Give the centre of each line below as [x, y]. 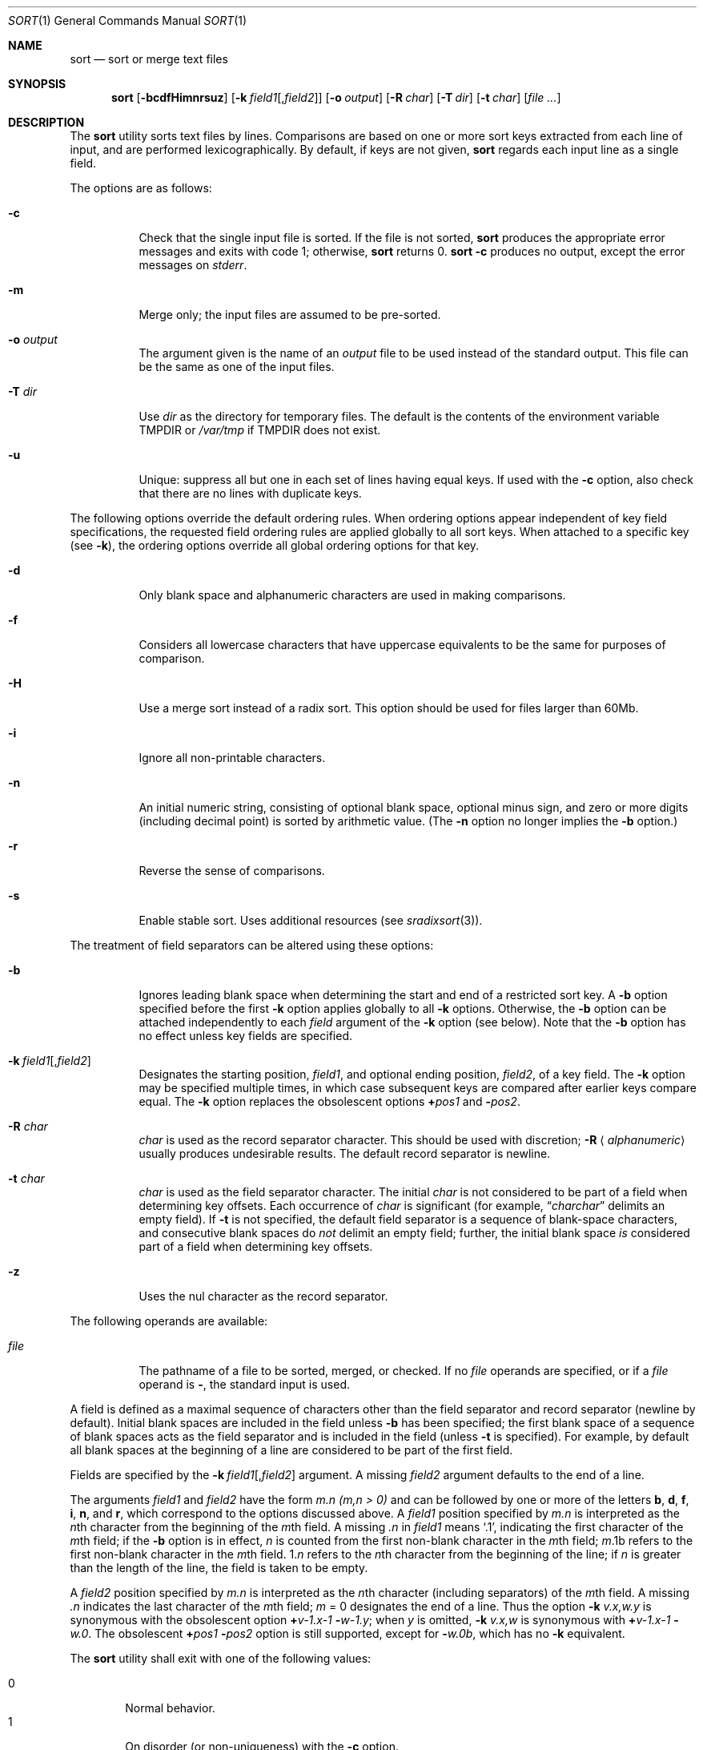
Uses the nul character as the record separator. [263, 1296]
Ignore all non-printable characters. [232, 758]
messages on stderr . [193, 265]
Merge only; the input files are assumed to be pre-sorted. [290, 315]
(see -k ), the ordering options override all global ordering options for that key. [275, 545]
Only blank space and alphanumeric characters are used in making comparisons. [352, 595]
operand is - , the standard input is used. [244, 1384]
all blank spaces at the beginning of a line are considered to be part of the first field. [291, 1450]
